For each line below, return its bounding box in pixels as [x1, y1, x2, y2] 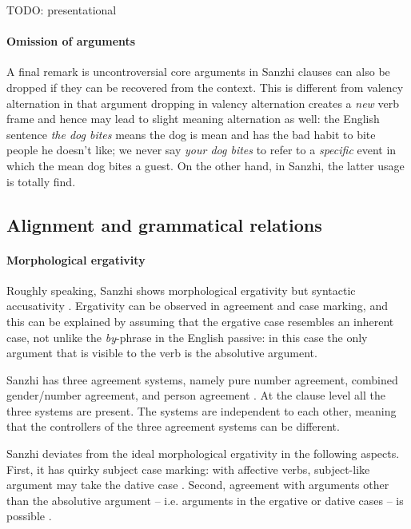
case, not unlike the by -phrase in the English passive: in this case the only [6, 328, 368, 345]
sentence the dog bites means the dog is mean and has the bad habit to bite [6, 125, 376, 142]
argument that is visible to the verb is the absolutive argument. [6, 344, 317, 361]
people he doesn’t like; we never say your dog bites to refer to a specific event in [6, 141, 397, 158]
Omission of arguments [6, 33, 136, 50]
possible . [6, 507, 52, 524]
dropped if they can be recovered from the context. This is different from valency [6, 78, 404, 95]
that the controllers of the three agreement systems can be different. [6, 418, 340, 435]
